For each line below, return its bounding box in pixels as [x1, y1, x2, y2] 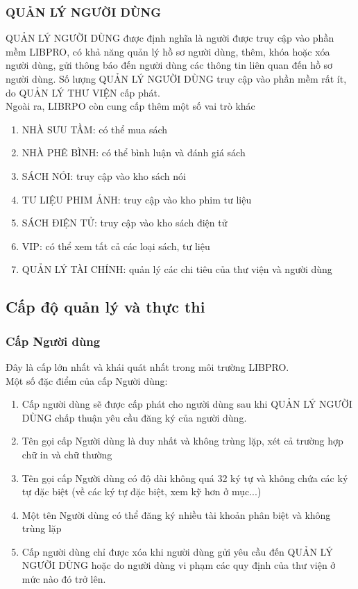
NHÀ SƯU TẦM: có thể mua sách [22, 122, 168, 136]
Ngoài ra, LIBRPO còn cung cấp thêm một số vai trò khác [6, 99, 255, 113]
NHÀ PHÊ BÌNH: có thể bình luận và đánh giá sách [22, 145, 246, 160]
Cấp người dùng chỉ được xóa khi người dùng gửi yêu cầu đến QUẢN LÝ [22, 544, 333, 558]
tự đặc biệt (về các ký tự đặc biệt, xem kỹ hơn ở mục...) [22, 484, 262, 499]
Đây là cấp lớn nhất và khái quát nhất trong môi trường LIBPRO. [6, 359, 289, 374]
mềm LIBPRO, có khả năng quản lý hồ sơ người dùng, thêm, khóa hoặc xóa [6, 44, 330, 58]
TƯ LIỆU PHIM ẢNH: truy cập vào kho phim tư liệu [22, 192, 252, 206]
